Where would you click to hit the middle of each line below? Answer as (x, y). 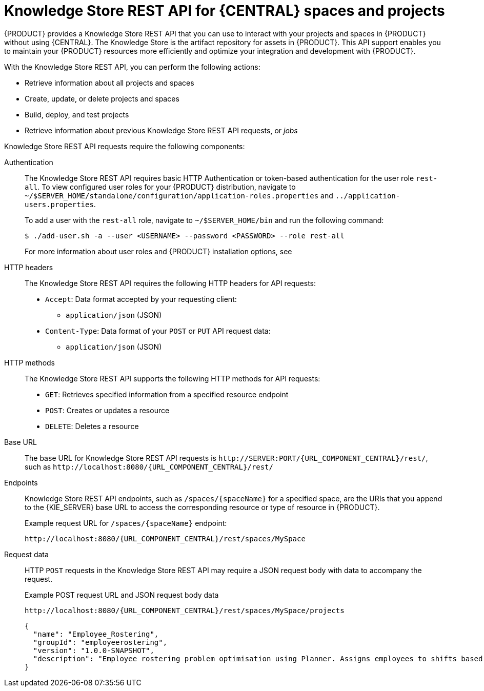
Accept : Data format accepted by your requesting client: (141, 299)
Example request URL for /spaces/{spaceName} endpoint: (126, 523)
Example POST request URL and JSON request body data (122, 595)
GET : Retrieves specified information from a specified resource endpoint (167, 394)
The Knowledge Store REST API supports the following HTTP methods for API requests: (173, 378)
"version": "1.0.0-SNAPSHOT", (94, 650)
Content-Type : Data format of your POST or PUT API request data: (158, 331)
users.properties (59, 204)
